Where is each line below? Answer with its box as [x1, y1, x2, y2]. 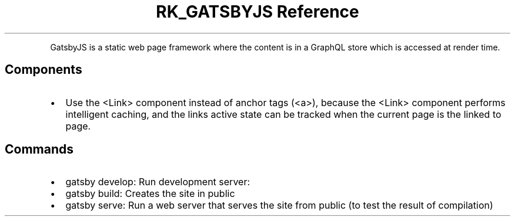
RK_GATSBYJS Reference [156, 2, 359, 22]
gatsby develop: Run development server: [65, 176, 250, 188]
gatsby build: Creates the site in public [65, 188, 235, 200]
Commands [5, 142, 74, 157]
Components [5, 62, 82, 77]
